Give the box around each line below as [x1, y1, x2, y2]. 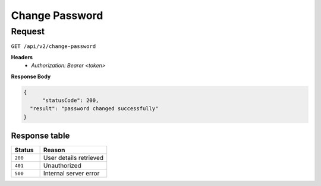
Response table [11, 131, 70, 141]
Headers [11, 53, 33, 60]
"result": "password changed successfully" [30, 105, 159, 112]
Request [11, 26, 45, 37]
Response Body [11, 73, 51, 80]
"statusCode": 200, [42, 97, 99, 104]
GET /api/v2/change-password [11, 43, 96, 50]
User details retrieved [43, 154, 104, 162]
